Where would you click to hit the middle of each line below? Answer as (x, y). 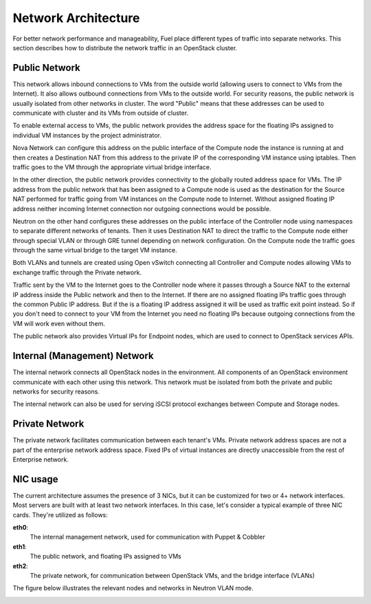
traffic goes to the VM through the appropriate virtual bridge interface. (112, 167)
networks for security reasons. (56, 391)
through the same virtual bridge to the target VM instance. (95, 250)
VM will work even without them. (59, 323)
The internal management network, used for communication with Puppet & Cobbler (148, 537)
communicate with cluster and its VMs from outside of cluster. (101, 113)
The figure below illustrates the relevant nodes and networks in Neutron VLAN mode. (133, 588)
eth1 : (20, 546)
